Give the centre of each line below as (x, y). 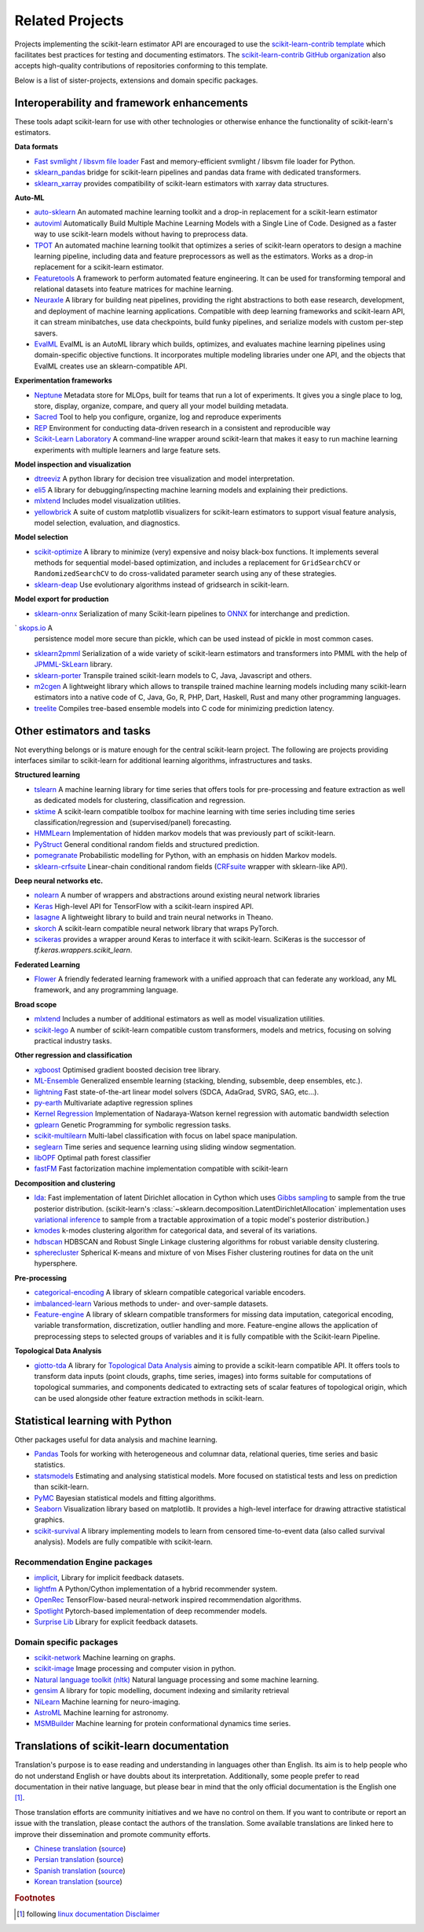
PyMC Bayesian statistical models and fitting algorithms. (125, 1498)
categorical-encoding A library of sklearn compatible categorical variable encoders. (170, 1292)
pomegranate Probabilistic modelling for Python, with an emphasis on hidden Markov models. (186, 856)
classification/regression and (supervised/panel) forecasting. (133, 823)
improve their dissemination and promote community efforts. (113, 1834)
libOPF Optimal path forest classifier (92, 1157)
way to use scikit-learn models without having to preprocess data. (141, 234)
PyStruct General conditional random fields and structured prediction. (147, 844)
